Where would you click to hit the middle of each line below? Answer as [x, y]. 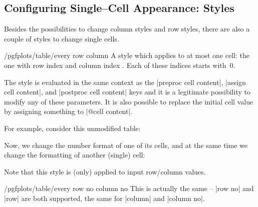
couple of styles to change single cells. [62, 38]
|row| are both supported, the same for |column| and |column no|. [104, 198]
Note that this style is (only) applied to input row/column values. [105, 171]
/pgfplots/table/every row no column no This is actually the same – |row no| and [129, 188]
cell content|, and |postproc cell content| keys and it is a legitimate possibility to [127, 92]
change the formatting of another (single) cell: [75, 155]
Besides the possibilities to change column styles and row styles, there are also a [127, 29]
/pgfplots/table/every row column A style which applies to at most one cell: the [127, 55]
